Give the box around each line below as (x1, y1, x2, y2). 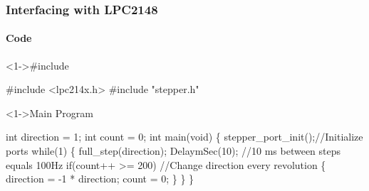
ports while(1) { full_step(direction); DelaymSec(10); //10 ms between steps (6, 143, 341, 158)
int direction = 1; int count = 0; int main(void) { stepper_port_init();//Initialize (6, 129, 363, 144)
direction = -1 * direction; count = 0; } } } (6, 171, 194, 186)
